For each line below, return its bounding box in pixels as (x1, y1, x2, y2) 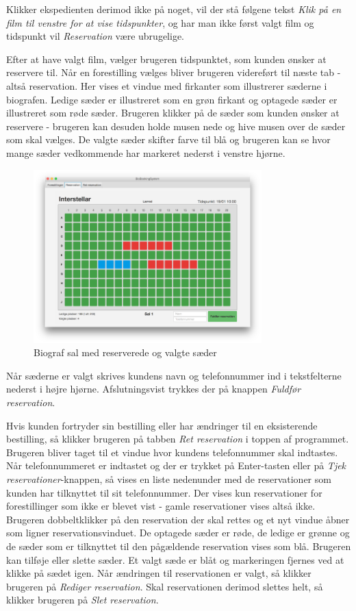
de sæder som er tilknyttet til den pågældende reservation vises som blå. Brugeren (6, 539, 351, 553)
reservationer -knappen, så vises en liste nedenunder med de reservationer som (6, 472, 331, 486)
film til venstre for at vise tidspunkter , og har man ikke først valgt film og (6, 15, 314, 29)
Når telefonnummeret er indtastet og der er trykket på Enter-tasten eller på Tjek (6, 458, 346, 473)
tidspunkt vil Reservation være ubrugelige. (6, 29, 184, 43)
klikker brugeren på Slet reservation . (6, 593, 159, 607)
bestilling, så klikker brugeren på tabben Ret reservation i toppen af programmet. (6, 432, 349, 446)
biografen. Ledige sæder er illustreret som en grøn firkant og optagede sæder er (6, 92, 338, 106)
